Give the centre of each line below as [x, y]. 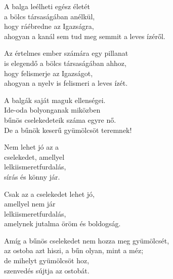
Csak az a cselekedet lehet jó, [49, 194]
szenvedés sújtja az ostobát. [47, 270]
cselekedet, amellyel [34, 156]
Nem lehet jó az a [32, 147]
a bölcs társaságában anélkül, [50, 16]
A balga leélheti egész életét [47, 6]
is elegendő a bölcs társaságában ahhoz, [65, 63]
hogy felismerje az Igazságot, [49, 73]
